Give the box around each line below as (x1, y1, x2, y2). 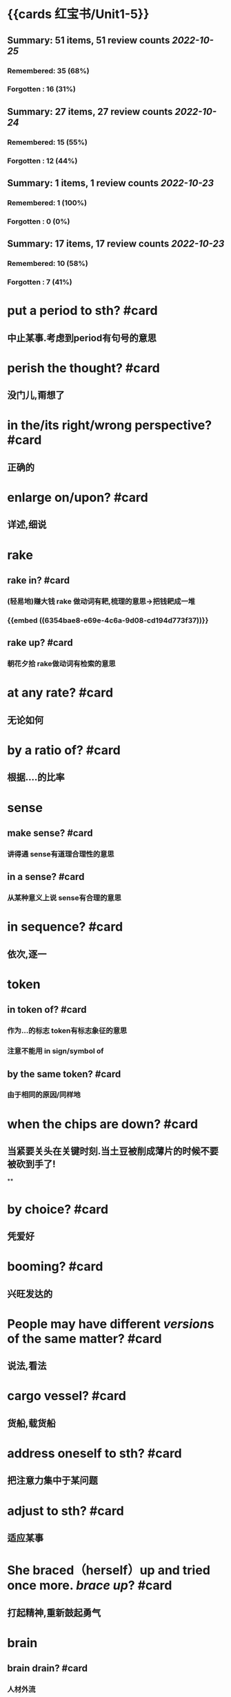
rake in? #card (7, 575, 70, 586)
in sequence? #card (7, 919, 123, 935)
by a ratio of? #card (7, 742, 121, 758)
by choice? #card (7, 1201, 109, 1217)
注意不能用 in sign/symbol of (7, 1046, 104, 1056)
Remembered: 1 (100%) (7, 198, 88, 208)
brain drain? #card (7, 1662, 88, 1674)
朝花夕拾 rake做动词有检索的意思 (7, 659, 116, 669)
